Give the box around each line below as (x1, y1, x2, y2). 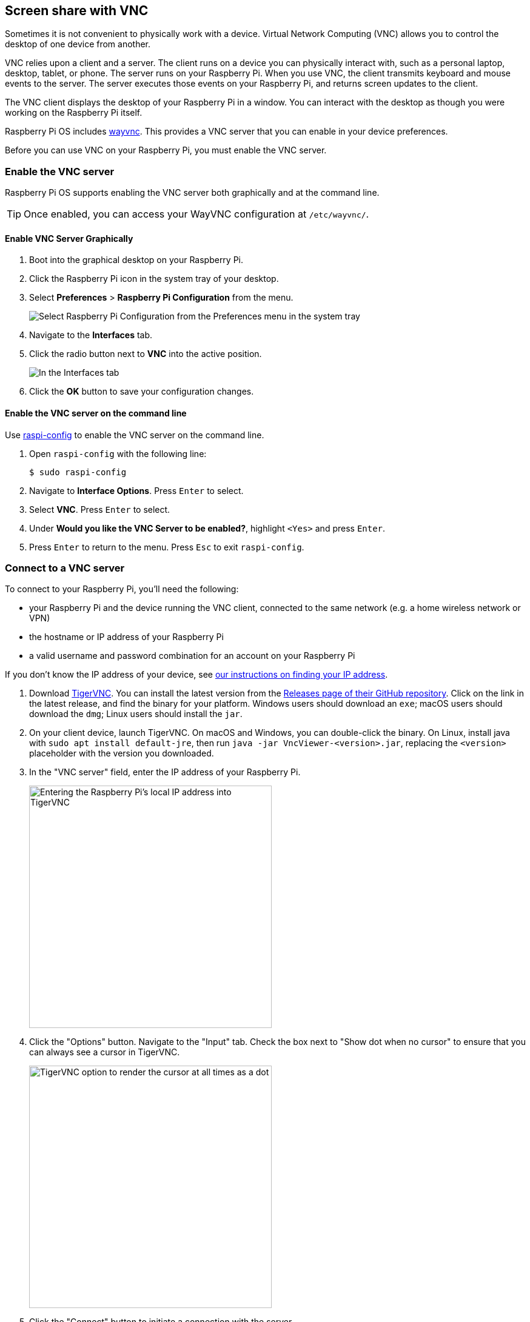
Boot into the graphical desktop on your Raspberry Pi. (29, 255, 244, 265)
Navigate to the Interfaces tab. (29, 330, 153, 341)
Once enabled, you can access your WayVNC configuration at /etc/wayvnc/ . (24, 208, 369, 221)
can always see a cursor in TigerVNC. (29, 1047, 180, 1058)
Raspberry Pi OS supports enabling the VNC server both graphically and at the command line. (5, 187, 380, 198)
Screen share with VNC (5, 3, 149, 18)
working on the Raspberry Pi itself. (5, 107, 143, 118)
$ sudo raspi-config (29, 467, 127, 477)
